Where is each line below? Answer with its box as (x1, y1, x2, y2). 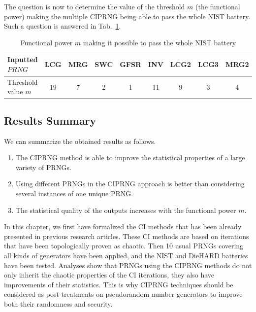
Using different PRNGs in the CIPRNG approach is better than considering (15, 178, 245, 189)
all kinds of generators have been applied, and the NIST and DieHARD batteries (4, 250, 248, 261)
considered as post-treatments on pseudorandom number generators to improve (4, 289, 243, 299)
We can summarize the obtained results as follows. (4, 136, 156, 146)
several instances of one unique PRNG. (15, 188, 133, 199)
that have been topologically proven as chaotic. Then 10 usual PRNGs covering (4, 241, 244, 251)
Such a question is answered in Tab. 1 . (4, 21, 121, 31)
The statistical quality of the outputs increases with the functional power (15, 205, 236, 215)
